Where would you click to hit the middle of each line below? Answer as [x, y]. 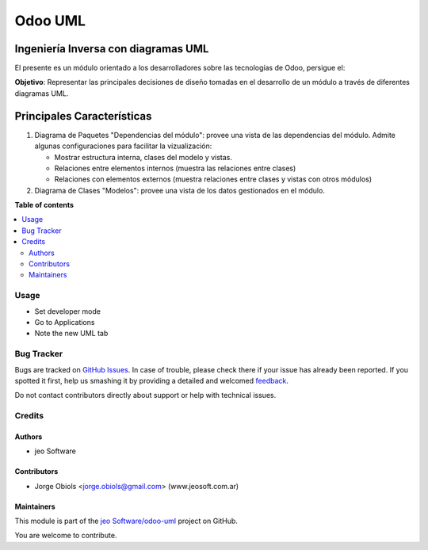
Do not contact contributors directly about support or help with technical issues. [145, 395]
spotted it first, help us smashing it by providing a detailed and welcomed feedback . [152, 380]
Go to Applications [65, 322]
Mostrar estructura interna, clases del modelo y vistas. [143, 157]
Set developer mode [67, 311]
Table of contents [44, 205]
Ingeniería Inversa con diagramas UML [112, 49]
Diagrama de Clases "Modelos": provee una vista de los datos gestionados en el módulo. [180, 190]
